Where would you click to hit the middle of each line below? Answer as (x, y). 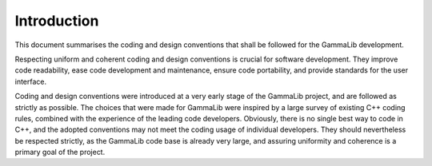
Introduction (57, 21)
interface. (31, 81)
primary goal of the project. (60, 152)
